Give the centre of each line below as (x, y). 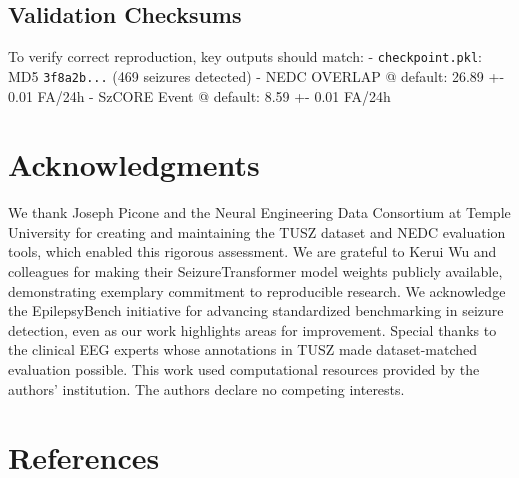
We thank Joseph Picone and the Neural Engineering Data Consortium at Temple (259, 212)
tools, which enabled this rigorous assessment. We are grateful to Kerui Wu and (252, 251)
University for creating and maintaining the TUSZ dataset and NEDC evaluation (257, 231)
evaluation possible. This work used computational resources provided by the (244, 368)
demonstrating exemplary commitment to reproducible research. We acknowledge (257, 290)
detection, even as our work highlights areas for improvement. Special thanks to (252, 329)
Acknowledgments (134, 164)
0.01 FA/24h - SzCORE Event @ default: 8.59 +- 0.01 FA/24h (199, 95)
